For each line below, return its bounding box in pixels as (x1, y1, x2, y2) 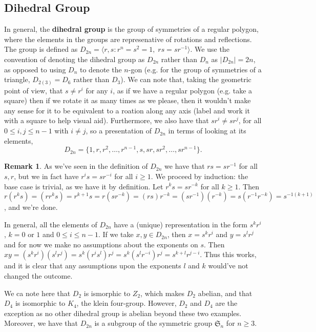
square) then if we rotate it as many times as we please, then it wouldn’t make (4, 95, 251, 106)
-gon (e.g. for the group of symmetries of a (128, 64, 262, 74)
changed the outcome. (4, 270, 73, 281)
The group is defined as (4, 44, 78, 54)
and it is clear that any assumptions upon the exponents (4, 260, 181, 271)
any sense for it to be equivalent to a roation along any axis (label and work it (4, 105, 250, 115)
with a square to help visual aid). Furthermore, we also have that (4, 115, 209, 126)
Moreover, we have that (4, 318, 78, 328)
